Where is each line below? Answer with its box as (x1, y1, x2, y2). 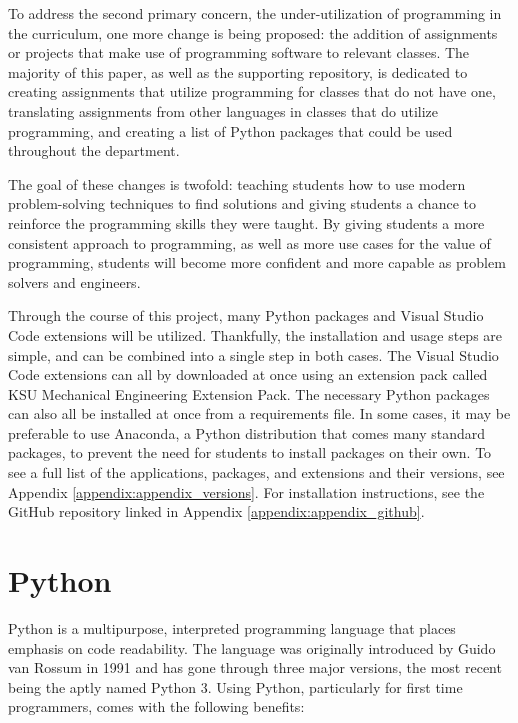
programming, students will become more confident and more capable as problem (8, 252, 506, 273)
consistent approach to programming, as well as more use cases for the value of (8, 232, 491, 253)
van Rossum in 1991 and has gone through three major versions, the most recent (8, 657, 502, 678)
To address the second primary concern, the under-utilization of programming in (8, 3, 502, 23)
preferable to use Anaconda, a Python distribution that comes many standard (8, 422, 486, 443)
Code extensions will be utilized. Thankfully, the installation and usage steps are (8, 324, 503, 345)
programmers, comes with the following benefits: (8, 696, 305, 717)
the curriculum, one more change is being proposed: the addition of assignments (8, 22, 498, 43)
